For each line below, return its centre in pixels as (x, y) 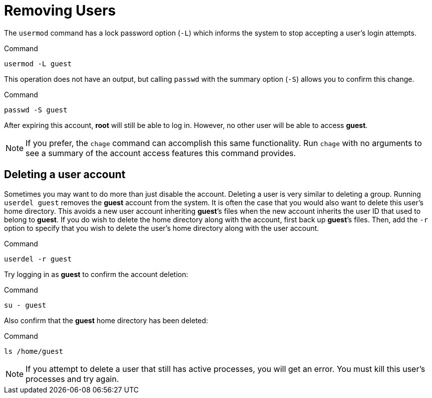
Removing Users (60, 11)
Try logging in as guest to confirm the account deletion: (96, 274)
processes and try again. (72, 379)
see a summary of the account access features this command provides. (161, 153)
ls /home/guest (34, 351)
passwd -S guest (36, 110)
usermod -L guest (38, 63)
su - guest (25, 305)
